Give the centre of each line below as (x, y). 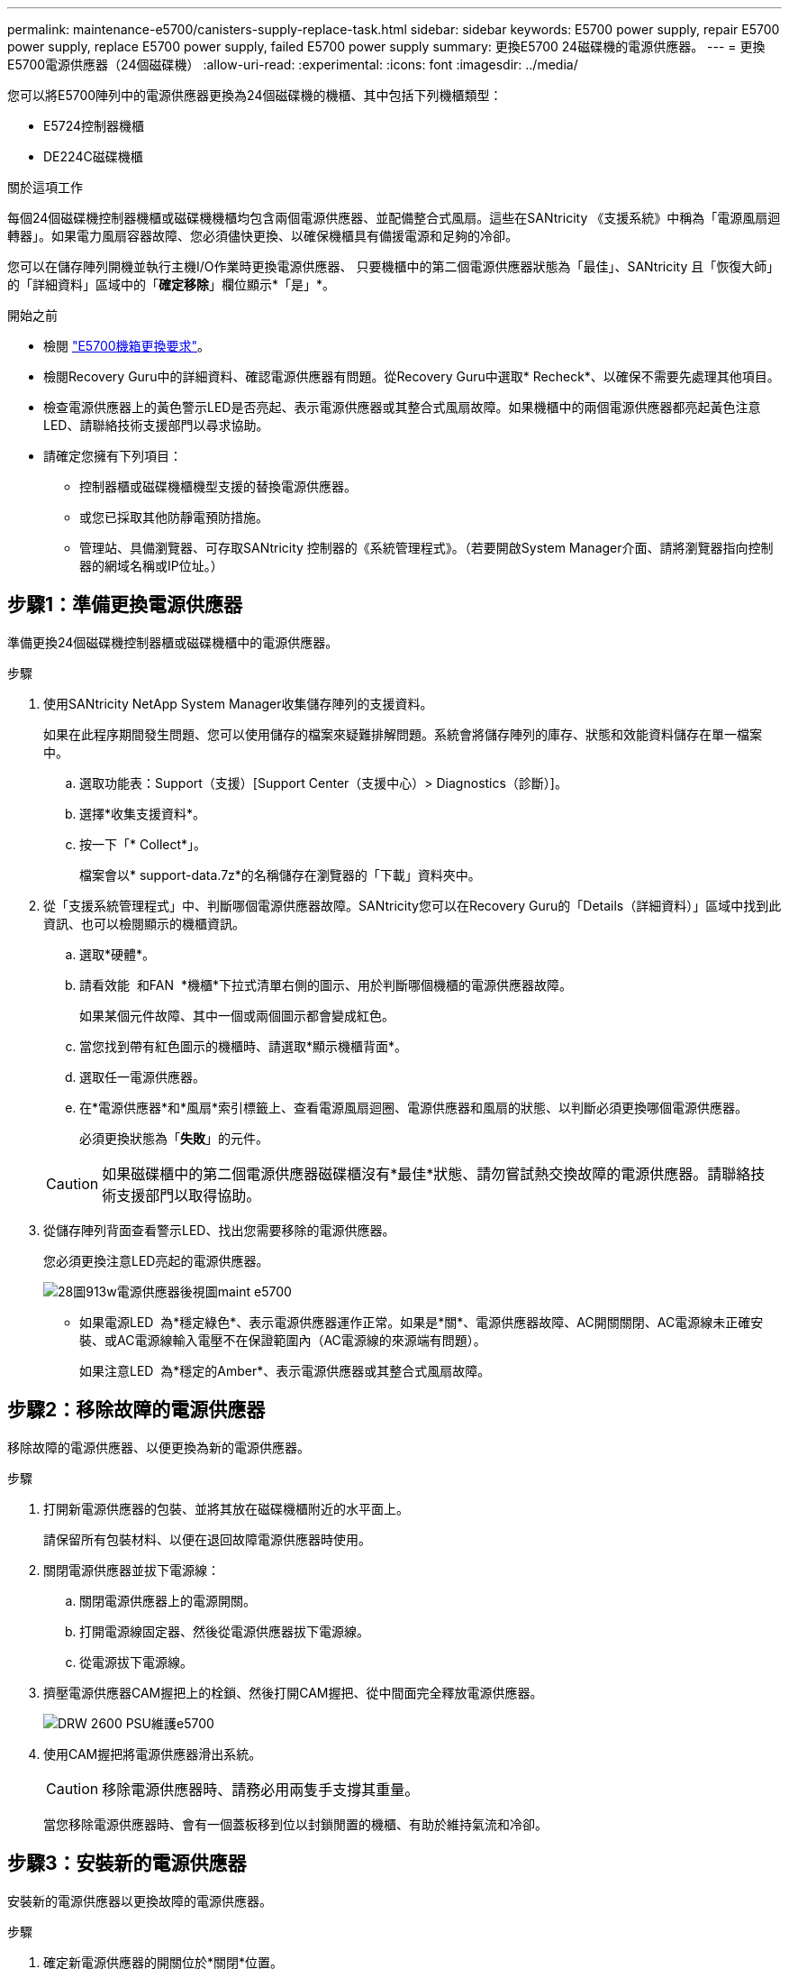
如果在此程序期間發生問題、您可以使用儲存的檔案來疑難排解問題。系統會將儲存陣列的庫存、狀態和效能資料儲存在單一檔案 (403, 734)
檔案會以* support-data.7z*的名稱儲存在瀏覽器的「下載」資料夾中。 (280, 875)
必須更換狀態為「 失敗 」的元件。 (174, 1138)
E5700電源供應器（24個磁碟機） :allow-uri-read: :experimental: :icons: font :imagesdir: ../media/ (293, 64)
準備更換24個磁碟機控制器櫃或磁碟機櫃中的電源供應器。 (173, 642)
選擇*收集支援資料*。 (143, 813)
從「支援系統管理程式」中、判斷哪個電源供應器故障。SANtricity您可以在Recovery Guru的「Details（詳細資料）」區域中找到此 (413, 905)
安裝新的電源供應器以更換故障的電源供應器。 (140, 1900)
